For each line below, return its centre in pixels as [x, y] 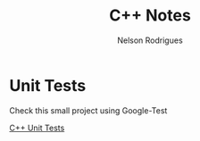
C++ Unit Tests [37, 128]
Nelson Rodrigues [150, 40]
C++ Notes [150, 16]
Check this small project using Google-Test [88, 110]
